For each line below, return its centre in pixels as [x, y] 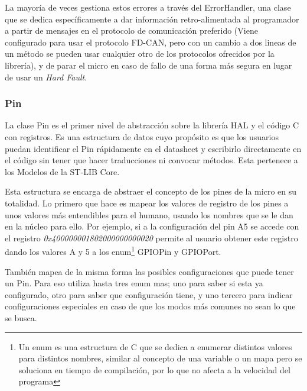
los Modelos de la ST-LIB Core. [62, 171]
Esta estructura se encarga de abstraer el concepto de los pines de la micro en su [151, 191]
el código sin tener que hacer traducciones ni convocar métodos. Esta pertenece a [151, 160]
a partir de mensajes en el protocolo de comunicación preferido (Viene [131, 30]
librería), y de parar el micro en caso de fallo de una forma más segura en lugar [148, 65]
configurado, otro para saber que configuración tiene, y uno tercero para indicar [149, 294]
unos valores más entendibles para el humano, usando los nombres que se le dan [149, 214]
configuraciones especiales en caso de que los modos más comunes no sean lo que [150, 306]
